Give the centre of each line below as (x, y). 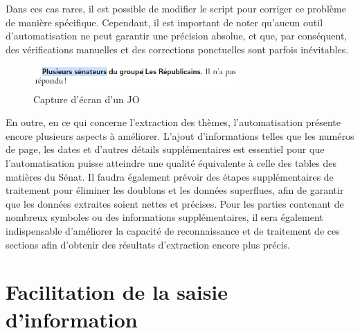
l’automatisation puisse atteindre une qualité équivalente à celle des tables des (171, 163)
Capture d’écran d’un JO (87, 99)
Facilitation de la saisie (117, 292)
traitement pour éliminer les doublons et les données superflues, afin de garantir (175, 190)
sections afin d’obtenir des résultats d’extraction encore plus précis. (148, 244)
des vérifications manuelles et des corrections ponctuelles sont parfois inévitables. (177, 49)
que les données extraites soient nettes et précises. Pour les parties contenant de (175, 203)
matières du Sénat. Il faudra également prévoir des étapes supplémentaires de (170, 176)
